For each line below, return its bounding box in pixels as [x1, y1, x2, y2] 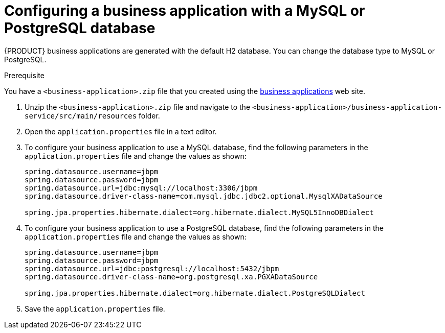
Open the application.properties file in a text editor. [25, 127, 217, 136]
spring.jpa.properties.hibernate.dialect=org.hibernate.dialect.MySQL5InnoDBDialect [25, 208, 374, 217]
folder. [139, 111, 160, 120]
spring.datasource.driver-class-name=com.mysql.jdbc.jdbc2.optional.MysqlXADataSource [25, 192, 383, 200]
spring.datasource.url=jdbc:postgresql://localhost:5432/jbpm [25, 264, 279, 273]
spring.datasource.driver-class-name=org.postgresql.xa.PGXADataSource [25, 272, 318, 281]
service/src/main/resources [25, 111, 137, 120]
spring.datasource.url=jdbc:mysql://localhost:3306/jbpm [25, 183, 258, 192]
